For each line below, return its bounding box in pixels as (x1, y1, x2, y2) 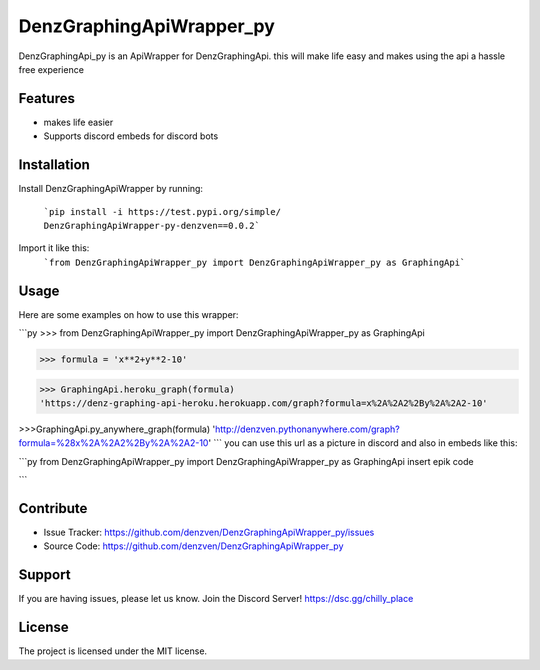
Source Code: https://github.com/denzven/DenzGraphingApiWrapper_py (43, 540, 344, 552)
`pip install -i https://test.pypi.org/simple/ (43, 206, 282, 217)
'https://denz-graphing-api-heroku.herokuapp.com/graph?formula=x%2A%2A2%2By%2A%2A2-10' (39, 397, 489, 409)
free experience (18, 63, 85, 75)
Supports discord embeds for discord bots (43, 130, 219, 142)
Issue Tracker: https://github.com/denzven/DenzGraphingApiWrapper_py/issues (43, 526, 375, 539)
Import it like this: (18, 242, 90, 254)
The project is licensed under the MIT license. (18, 645, 208, 657)
